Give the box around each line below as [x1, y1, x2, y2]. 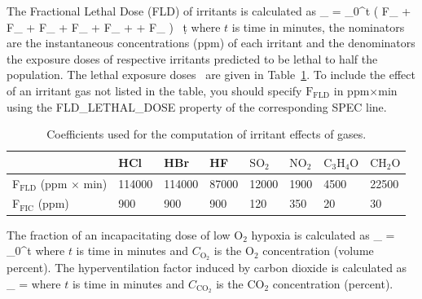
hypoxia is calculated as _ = [251, 226, 395, 243]
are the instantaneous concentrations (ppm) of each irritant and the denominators [7, 34, 415, 51]
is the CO [216, 275, 265, 292]
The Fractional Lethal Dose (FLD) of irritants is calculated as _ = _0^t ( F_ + [7, 2, 411, 19]
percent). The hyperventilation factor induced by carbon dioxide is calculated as [7, 258, 407, 275]
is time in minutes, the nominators [231, 18, 405, 35]
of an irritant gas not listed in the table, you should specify [7, 81, 302, 99]
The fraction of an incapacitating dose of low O [7, 226, 244, 243]
